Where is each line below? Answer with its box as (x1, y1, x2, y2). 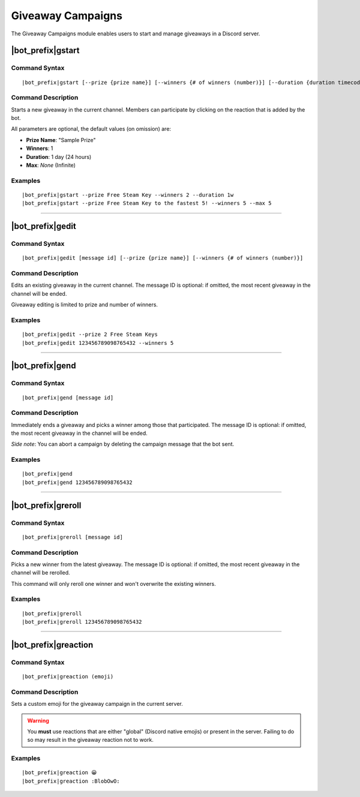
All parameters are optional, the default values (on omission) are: (11, 125, 171, 133)
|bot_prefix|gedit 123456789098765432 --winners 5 (22, 339, 174, 346)
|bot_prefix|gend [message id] (22, 394, 114, 401)
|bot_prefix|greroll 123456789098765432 (22, 618, 142, 625)
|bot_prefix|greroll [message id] (22, 534, 123, 540)
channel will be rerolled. (11, 569, 70, 576)
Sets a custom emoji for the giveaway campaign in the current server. (11, 700, 183, 708)
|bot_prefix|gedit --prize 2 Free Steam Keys (22, 331, 158, 338)
